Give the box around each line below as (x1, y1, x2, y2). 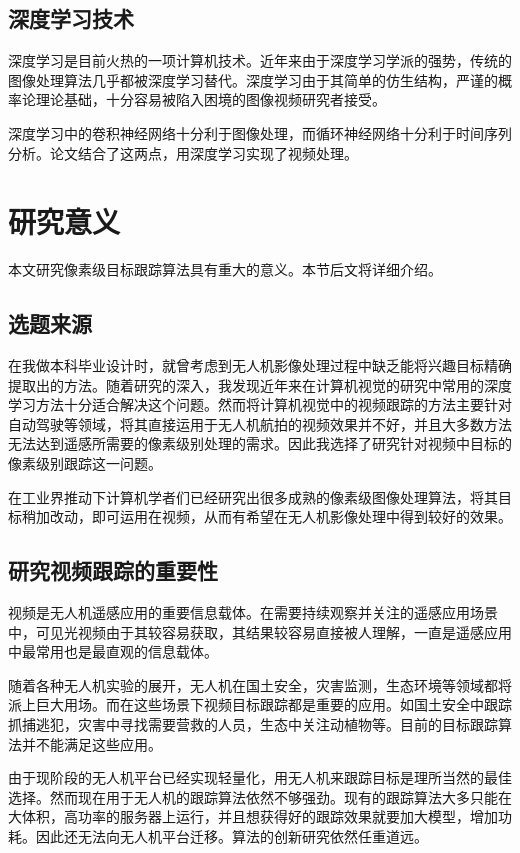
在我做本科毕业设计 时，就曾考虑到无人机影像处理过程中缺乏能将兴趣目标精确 (8, 355, 512, 376)
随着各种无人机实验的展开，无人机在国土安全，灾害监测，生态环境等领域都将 (8, 674, 512, 695)
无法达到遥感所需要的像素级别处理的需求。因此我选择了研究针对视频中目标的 (8, 433, 512, 454)
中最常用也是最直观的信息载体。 (8, 641, 218, 662)
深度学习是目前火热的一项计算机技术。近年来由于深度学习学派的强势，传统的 (8, 50, 512, 71)
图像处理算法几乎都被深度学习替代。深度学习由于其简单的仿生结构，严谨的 (8, 69, 498, 90)
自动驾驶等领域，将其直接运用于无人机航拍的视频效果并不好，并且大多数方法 (8, 413, 512, 434)
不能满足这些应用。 (35, 733, 162, 754)
